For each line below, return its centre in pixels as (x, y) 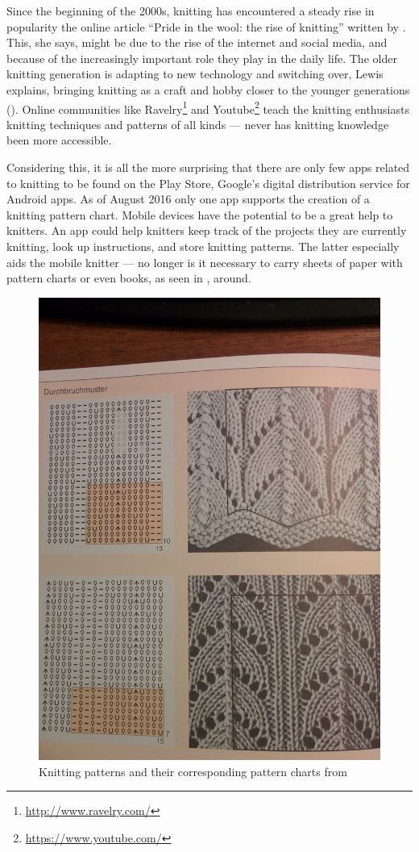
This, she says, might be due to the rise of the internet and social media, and (197, 42)
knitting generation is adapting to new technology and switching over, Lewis (195, 74)
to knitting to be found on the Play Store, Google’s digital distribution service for (208, 183)
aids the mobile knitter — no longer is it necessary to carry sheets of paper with (205, 262)
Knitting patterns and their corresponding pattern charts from (193, 771)
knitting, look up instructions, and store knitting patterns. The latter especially (203, 246)
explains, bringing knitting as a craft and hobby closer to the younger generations (208, 89)
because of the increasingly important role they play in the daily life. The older (202, 58)
